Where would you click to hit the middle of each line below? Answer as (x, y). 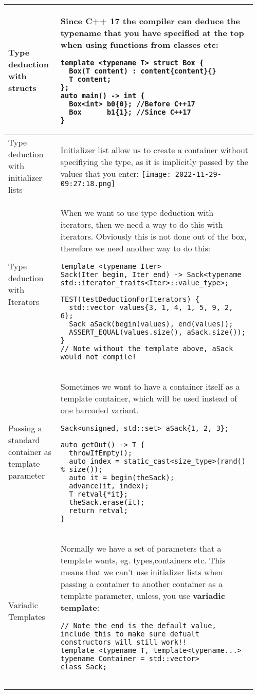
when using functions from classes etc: (139, 44)
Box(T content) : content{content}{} (143, 71)
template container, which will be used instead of (149, 398)
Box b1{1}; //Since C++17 (130, 112)
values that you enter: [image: (116, 174)
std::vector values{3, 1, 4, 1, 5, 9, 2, (151, 307)
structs (22, 87)
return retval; (98, 510)
